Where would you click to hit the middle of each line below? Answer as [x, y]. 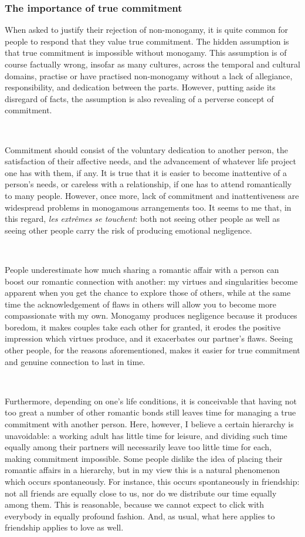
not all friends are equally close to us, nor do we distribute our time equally [141, 493]
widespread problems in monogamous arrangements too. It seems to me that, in [148, 207]
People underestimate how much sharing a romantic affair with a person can [142, 269]
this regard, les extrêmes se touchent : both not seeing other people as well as [142, 219]
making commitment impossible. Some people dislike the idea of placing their [144, 458]
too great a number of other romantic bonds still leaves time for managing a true [150, 412]
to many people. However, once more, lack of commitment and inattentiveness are [152, 195]
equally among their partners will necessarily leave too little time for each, [138, 447]
